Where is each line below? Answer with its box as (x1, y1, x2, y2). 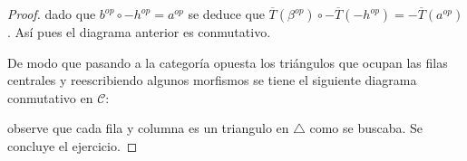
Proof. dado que (7, 5, 96, 23)
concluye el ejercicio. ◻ (7, 136, 138, 155)
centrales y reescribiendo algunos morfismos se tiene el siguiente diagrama (7, 71, 417, 90)
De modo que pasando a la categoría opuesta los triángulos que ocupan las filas (7, 52, 448, 71)
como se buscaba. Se (309, 118, 423, 137)
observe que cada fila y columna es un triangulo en (7, 118, 289, 137)
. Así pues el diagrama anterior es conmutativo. (7, 23, 271, 41)
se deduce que (188, 5, 265, 23)
